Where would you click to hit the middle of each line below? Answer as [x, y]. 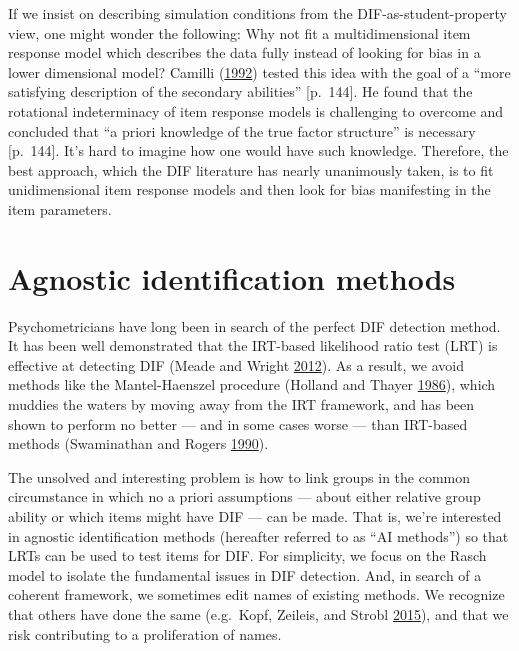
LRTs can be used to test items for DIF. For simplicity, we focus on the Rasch [247, 555]
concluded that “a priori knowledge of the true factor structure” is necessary [242, 130]
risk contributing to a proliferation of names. [145, 633]
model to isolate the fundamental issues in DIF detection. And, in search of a [245, 574]
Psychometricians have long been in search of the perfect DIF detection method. [254, 325]
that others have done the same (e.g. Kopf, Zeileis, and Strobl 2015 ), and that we [258, 613]
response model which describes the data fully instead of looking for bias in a [244, 52]
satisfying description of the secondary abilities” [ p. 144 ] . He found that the [240, 91]
